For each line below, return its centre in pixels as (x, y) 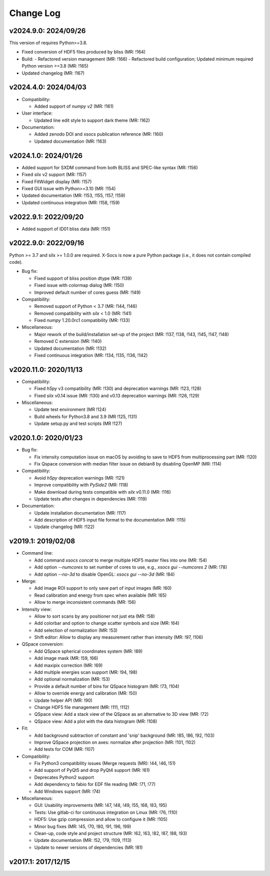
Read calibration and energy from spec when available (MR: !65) (100, 595)
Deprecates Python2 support (64, 777)
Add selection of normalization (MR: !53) (76, 630)
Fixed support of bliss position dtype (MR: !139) (83, 278)
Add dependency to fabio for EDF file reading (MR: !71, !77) (95, 784)
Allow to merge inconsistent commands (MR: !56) (85, 602)
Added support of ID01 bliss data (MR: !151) (66, 229)
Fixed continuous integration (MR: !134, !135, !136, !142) (91, 355)
